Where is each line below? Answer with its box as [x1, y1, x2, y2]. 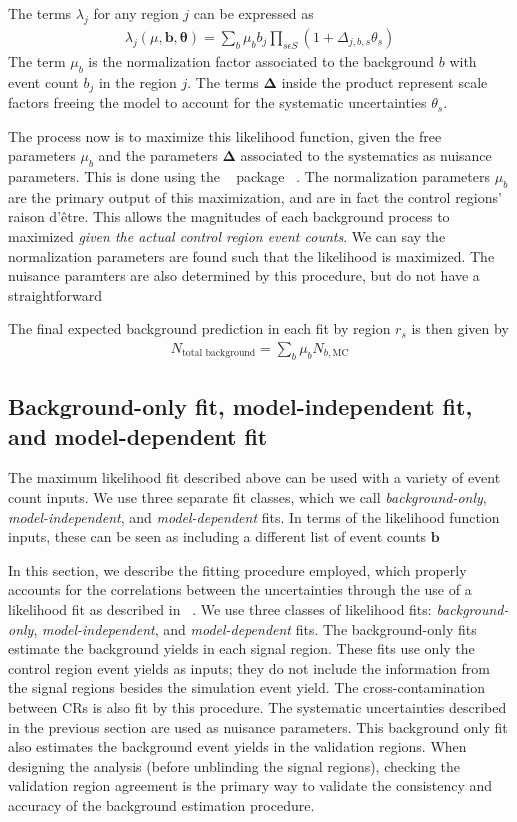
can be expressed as [193, 3, 314, 23]
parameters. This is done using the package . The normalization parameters [8, 166, 490, 187]
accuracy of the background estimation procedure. [8, 794, 315, 815]
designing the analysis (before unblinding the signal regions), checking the [8, 755, 461, 776]
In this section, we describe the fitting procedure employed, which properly [8, 559, 467, 580]
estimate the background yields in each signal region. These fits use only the [8, 638, 475, 659]
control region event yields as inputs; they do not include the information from [8, 657, 490, 678]
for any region [93, 3, 179, 23]
